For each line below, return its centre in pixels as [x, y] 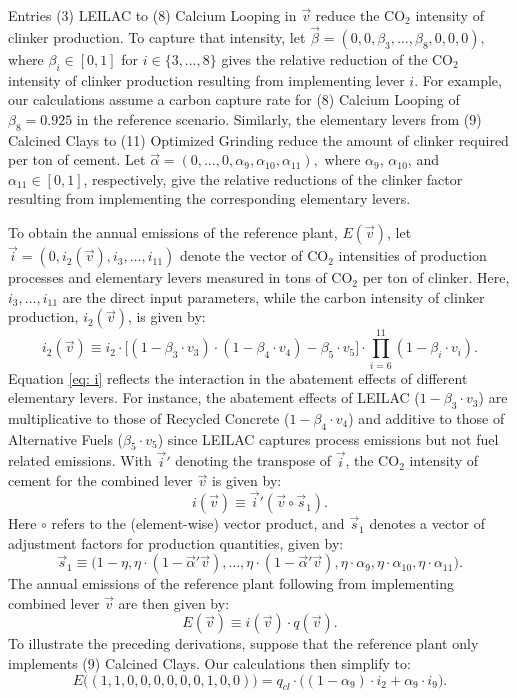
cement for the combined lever [100, 480]
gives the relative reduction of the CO [337, 58]
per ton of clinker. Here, [436, 277]
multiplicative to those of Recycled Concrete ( [149, 417]
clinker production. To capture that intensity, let [157, 36]
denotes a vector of [427, 523]
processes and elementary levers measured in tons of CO [180, 277]
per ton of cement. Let [77, 159]
